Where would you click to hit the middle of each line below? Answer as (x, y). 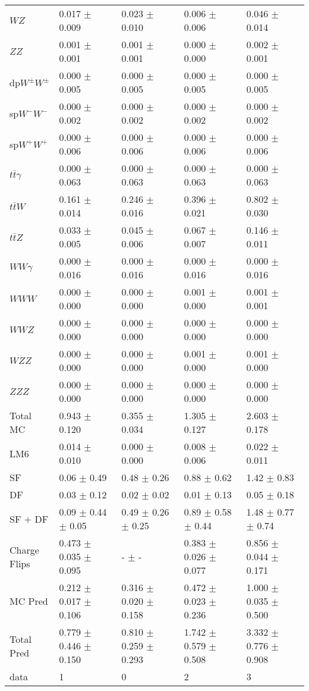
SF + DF (29, 519)
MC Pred (29, 601)
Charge (24, 549)
